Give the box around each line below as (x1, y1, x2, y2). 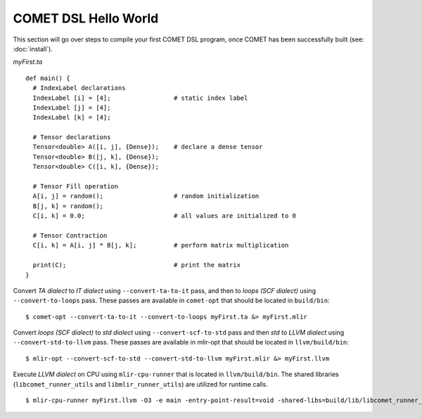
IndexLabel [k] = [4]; (32, 113, 111, 122)
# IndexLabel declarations (32, 84, 126, 92)
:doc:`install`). (13, 44, 53, 53)
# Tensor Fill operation (32, 183, 119, 191)
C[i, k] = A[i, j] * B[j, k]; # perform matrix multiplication (32, 241, 289, 250)
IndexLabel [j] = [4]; (32, 103, 111, 112)
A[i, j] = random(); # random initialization (32, 192, 260, 200)
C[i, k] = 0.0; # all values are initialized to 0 (32, 212, 297, 220)
